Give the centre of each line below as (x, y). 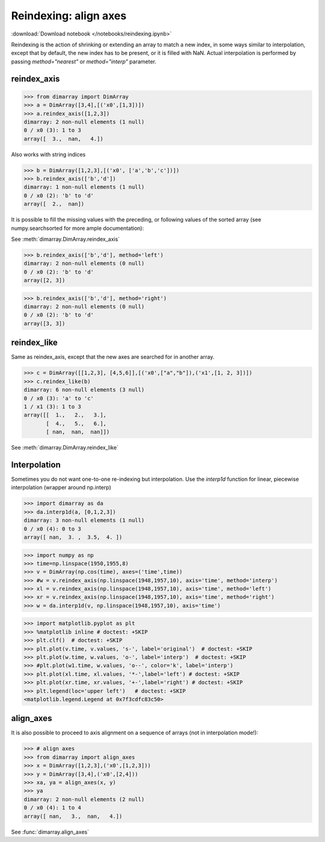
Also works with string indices (48, 154)
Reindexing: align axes (69, 16)
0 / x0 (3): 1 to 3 (52, 130)
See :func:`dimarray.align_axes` (50, 832)
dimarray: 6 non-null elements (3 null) (84, 390)
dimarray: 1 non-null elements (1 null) (84, 187)
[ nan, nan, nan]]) (78, 432)
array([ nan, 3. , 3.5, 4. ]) (73, 537)
